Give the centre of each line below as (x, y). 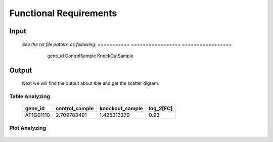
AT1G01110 (37, 115)
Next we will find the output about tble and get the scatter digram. (90, 83)
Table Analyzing (30, 97)
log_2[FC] (161, 109)
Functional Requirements (63, 13)
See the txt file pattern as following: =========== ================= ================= (127, 44)
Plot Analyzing (28, 128)
